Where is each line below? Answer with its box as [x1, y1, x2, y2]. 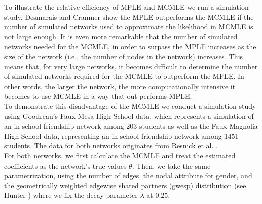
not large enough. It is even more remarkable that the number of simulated [4, 31, 238, 42]
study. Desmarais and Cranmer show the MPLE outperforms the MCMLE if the [4, 11, 254, 22]
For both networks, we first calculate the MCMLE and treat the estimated [4, 150, 236, 160]
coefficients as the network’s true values [4, 160, 127, 171]
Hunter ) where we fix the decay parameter [4, 190, 138, 200]
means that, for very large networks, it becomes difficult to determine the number [4, 61, 258, 71]
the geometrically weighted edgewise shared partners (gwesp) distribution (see [4, 180, 246, 190]
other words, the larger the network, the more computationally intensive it [4, 80, 236, 91]
